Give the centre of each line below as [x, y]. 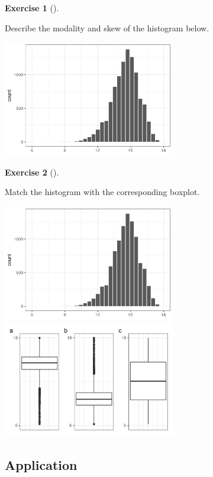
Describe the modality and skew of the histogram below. [107, 27]
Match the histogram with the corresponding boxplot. [102, 192]
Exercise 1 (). [32, 8]
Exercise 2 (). [32, 172]
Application [41, 464]
